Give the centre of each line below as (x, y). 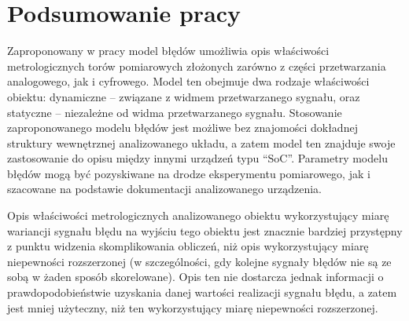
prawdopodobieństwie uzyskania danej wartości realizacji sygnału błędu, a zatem (202, 292)
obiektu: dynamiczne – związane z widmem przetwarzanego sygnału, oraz (184, 96)
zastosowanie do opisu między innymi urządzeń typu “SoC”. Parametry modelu (197, 158)
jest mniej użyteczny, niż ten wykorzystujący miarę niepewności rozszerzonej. (193, 307)
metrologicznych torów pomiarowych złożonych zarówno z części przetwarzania (197, 66)
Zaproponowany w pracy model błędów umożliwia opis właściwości (168, 51)
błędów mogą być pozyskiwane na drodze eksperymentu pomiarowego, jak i (189, 173)
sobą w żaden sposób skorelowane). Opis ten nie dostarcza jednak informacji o (195, 277)
